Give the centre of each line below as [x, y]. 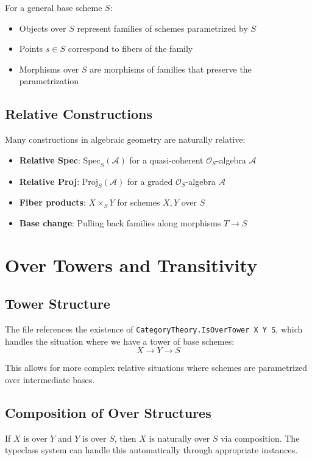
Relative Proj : [49, 181]
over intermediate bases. [50, 379]
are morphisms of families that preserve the [171, 69]
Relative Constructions [79, 114]
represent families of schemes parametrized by [162, 28]
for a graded [150, 181]
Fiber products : [52, 202]
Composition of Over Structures [108, 412]
